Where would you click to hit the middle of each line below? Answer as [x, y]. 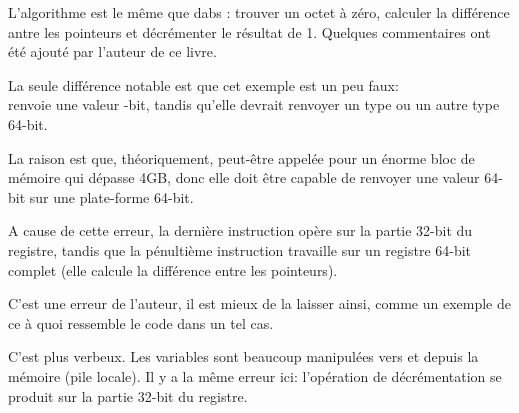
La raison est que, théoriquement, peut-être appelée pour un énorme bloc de [241, 157]
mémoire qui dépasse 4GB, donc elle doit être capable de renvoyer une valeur [244, 177]
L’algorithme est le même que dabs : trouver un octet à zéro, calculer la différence [259, 12]
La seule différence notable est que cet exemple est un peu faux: [203, 84]
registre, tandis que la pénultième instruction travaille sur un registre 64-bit [240, 249]
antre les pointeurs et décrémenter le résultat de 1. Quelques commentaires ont [249, 31]
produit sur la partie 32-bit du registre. [128, 395]
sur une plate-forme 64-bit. [111, 196]
